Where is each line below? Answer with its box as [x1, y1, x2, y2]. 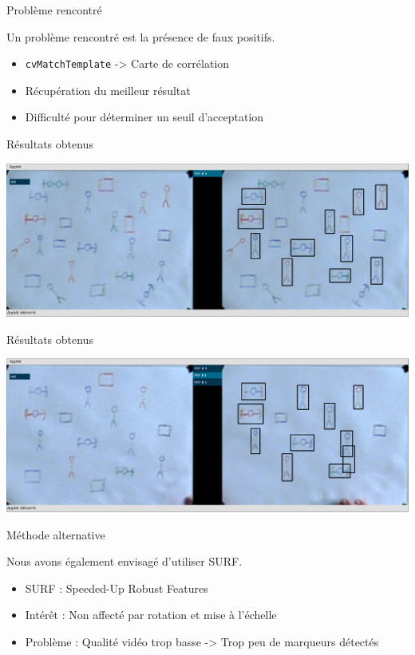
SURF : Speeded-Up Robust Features [25, 579, 208, 596]
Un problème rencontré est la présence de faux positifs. [6, 28, 275, 45]
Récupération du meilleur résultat [25, 81, 191, 98]
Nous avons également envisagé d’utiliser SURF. [6, 553, 243, 570]
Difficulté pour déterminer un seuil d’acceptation [25, 109, 264, 125]
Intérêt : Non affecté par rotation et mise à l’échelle [25, 606, 277, 623]
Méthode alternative [6, 526, 105, 543]
